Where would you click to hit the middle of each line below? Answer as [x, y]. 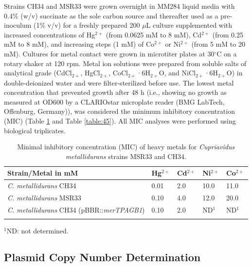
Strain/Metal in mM [43, 173]
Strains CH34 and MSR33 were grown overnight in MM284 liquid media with [119, 6]
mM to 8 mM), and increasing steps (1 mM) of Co [79, 44]
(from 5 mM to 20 [218, 44]
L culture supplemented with [189, 25]
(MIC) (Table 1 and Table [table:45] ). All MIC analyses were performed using [120, 120]
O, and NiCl [177, 73]
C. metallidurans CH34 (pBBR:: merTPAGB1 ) [76, 209]
